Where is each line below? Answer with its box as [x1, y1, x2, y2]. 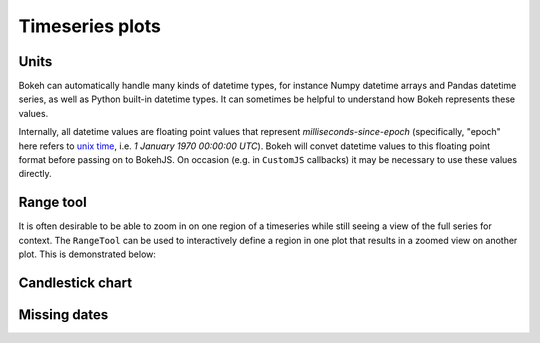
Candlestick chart [18, 274, 133, 291]
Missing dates [18, 306, 109, 323]
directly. [18, 168, 52, 180]
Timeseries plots [18, 15, 162, 37]
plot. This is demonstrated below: [18, 248, 157, 260]
